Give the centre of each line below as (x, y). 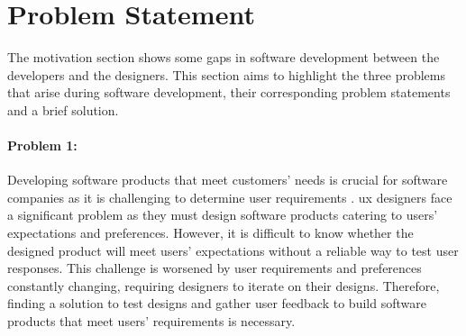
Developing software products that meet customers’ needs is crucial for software (228, 180)
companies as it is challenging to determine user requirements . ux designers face (230, 197)
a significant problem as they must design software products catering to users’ (223, 215)
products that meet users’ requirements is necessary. (151, 321)
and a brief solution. (63, 109)
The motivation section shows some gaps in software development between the (224, 57)
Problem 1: (42, 145)
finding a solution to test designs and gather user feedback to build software (217, 303)
